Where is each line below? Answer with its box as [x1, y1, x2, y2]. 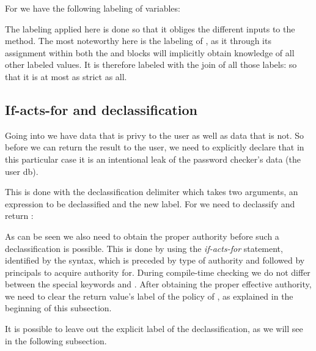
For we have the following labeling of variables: [5, 2, 180, 14]
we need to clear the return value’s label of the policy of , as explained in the [5, 289, 293, 302]
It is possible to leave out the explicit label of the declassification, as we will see [5, 322, 303, 335]
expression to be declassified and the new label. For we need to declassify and [5, 197, 295, 210]
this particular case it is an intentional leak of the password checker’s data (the [5, 152, 301, 165]
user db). [5, 164, 39, 177]
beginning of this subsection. [5, 301, 112, 314]
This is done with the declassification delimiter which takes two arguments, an [5, 185, 298, 198]
